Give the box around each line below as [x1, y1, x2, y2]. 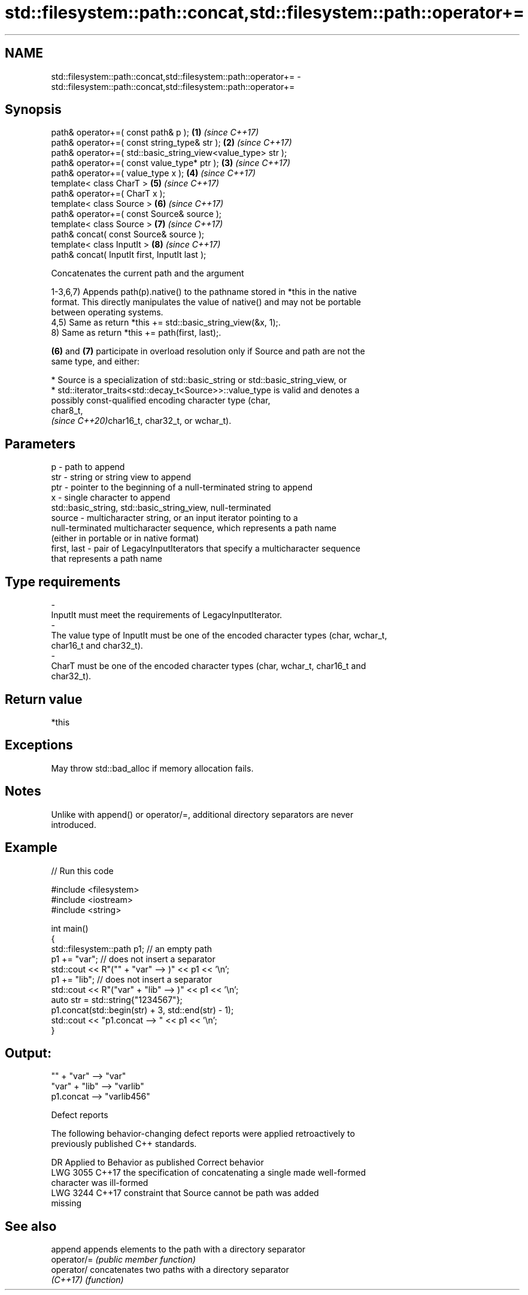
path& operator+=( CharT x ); [51, 188, 165, 199]
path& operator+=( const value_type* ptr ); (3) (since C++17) [51, 158, 290, 168]
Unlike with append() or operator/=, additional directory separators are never [51, 809, 354, 820]
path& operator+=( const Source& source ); [51, 209, 222, 219]
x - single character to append [51, 492, 171, 503]
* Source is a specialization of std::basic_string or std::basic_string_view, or [51, 375, 347, 386]
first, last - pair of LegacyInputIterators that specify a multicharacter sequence [51, 543, 360, 554]
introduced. [51, 819, 96, 830]
